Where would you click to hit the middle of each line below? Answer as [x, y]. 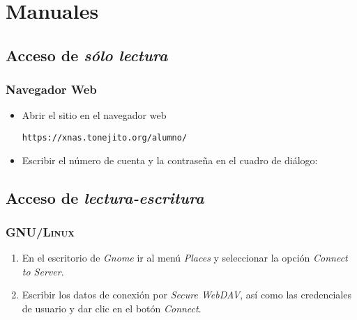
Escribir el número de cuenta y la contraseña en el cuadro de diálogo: [170, 160]
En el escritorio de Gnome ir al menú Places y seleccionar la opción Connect [185, 258]
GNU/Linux [40, 231]
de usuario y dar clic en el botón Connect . [112, 308]
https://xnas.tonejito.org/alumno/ [105, 137]
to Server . [43, 271]
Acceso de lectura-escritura [105, 197]
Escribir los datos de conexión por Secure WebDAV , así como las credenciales [187, 295]
